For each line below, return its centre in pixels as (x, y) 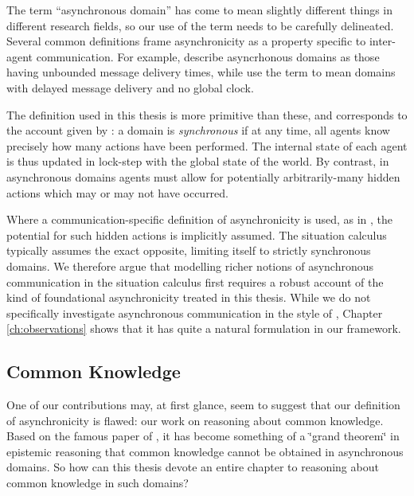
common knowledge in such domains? (98, 483)
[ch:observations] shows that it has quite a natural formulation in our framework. (204, 328)
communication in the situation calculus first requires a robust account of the (195, 281)
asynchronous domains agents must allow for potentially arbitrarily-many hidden (203, 176)
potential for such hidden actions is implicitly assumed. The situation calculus (197, 234)
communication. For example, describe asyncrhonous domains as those (208, 56)
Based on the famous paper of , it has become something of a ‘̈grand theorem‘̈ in (203, 436)
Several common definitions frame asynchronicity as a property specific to (186, 41)
